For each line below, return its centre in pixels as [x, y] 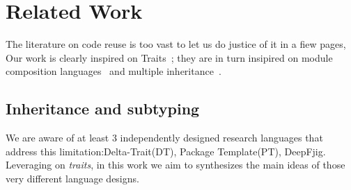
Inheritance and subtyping [103, 109]
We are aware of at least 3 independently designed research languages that [164, 138]
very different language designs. [72, 178]
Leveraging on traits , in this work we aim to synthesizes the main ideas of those [175, 165]
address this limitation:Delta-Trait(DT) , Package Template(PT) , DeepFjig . [166, 151]
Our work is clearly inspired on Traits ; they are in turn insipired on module [169, 57]
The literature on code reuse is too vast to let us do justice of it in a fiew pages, [176, 44]
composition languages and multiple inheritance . [114, 71]
